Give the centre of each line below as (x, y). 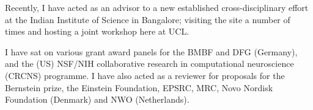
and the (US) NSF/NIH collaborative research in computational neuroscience (149, 64)
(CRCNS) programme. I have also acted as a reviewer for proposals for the (145, 75)
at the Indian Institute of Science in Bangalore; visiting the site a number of (148, 19)
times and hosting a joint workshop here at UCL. (97, 31)
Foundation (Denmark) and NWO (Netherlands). (97, 99)
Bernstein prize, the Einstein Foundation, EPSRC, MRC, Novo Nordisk (139, 87)
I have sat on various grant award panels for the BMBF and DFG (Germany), (151, 51)
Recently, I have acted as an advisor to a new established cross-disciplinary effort (157, 7)
